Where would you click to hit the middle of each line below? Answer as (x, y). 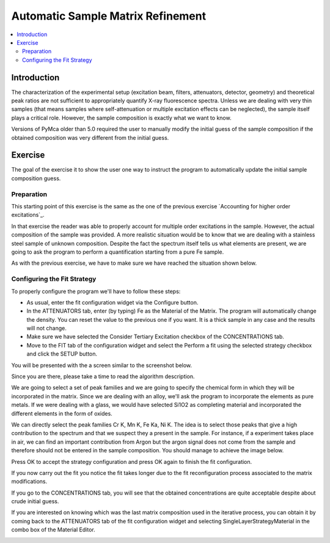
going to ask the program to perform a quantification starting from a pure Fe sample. (118, 252)
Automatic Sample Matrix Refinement (109, 16)
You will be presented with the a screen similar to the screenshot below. (102, 365)
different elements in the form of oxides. (62, 413)
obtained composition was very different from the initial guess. (90, 137)
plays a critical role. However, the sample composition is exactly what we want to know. (121, 118)
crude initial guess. (35, 501)
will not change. (46, 328)
